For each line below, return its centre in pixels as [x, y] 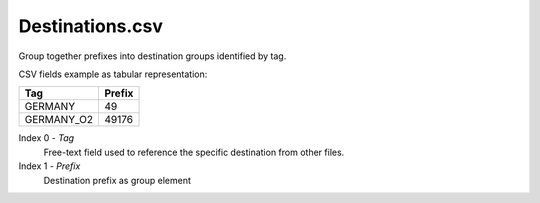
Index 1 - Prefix [49, 166]
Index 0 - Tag [46, 138]
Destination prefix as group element [117, 180]
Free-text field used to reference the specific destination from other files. [194, 152]
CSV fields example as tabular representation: [113, 74]
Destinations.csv [91, 26]
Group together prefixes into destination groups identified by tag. [152, 56]
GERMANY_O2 [59, 120]
